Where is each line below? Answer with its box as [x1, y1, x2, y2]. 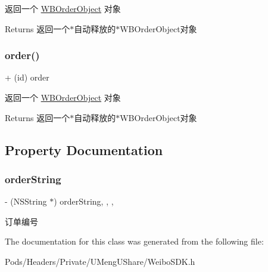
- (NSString [5, 195, 47, 208]
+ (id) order [5, 71, 49, 84]
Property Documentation [5, 140, 163, 159]
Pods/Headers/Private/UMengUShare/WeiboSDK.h [5, 255, 195, 267]
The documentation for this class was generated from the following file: [5, 235, 264, 248]
